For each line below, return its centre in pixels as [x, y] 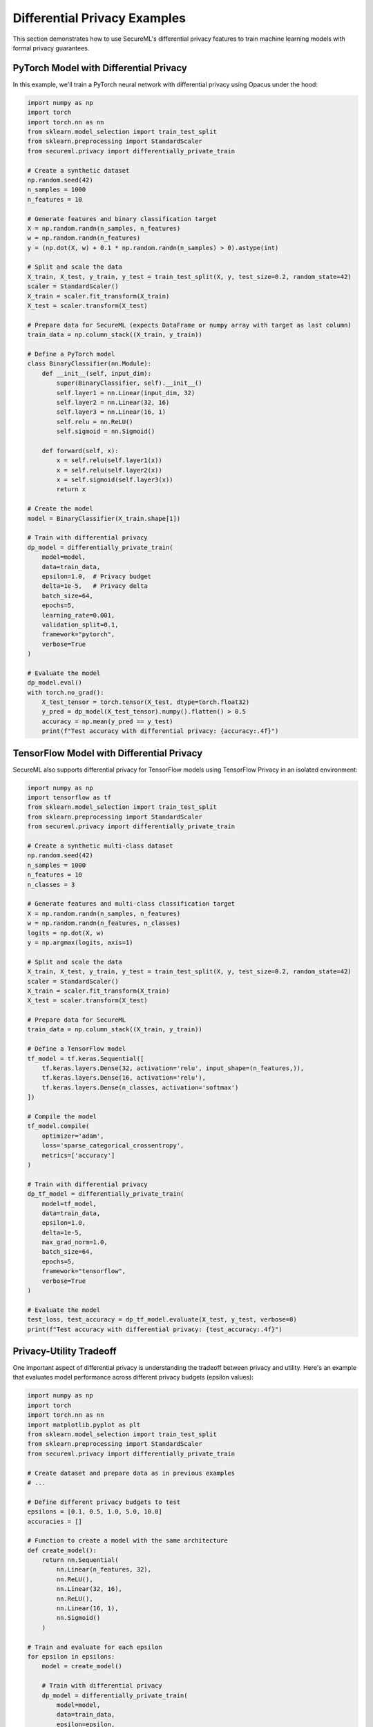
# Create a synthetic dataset [78, 170]
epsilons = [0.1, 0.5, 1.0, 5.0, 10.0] [95, 1512]
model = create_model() [82, 1666]
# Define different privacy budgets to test [104, 1502]
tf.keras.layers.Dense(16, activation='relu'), [124, 1078]
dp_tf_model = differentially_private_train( [106, 1194]
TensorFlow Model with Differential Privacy [108, 753]
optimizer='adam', [73, 1136]
